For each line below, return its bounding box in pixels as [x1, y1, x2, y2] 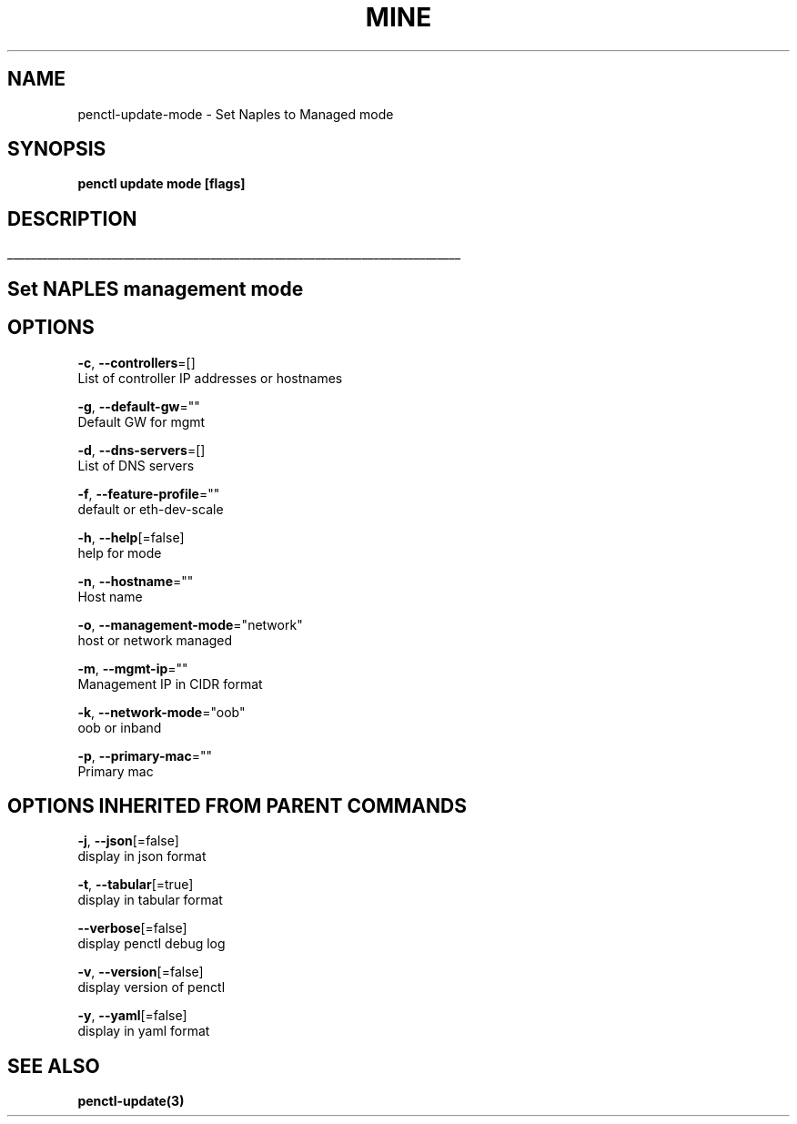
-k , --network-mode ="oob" [77, 704, 246, 720]
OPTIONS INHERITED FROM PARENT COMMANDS [7, 794, 467, 817]
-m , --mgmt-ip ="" [77, 660, 188, 676]
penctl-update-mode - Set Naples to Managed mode [77, 106, 394, 122]
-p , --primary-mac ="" [77, 747, 212, 764]
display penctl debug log [77, 936, 226, 952]
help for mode [77, 544, 162, 561]
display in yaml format [77, 1023, 210, 1039]
